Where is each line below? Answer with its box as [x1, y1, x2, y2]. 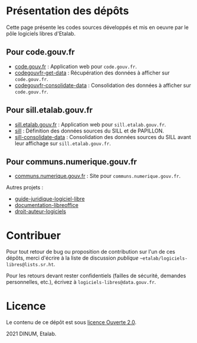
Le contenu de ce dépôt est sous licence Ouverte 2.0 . [6, 319, 137, 326]
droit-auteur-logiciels [14, 208, 67, 215]
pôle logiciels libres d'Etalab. [6, 30, 75, 37]
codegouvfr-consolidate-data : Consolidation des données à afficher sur [14, 82, 192, 89]
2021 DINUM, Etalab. [6, 330, 57, 338]
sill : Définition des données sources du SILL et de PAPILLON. [14, 127, 164, 134]
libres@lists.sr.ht [6, 262, 54, 268]
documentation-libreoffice [14, 202, 78, 209]
